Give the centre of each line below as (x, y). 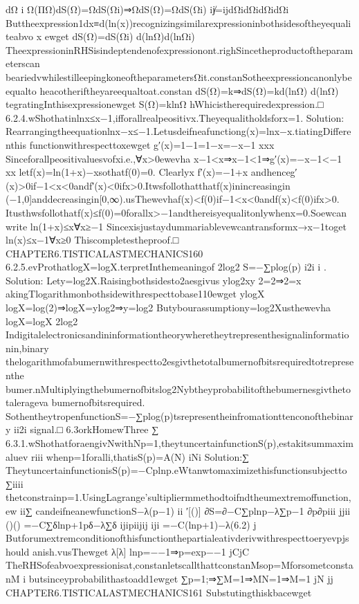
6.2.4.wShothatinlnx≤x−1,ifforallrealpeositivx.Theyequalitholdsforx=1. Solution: (175, 117)
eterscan (23, 63)
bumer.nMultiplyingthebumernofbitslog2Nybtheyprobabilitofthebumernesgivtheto (178, 388)
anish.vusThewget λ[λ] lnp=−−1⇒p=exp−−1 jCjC (141, 551)
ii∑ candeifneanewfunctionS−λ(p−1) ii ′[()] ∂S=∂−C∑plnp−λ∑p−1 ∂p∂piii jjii (185, 510)
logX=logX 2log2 (42, 321)
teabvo (20, 36)
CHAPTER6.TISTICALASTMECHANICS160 (104, 253)
